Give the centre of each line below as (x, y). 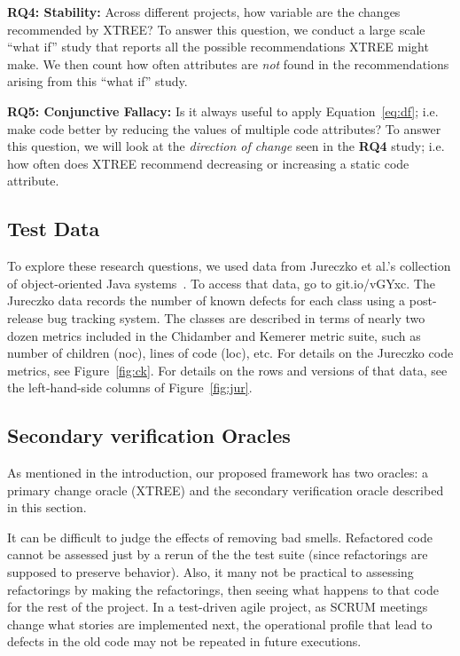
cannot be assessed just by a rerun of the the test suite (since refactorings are (218, 554)
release (25, 317)
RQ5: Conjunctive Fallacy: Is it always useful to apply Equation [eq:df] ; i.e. (223, 111)
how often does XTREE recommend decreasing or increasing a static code (208, 163)
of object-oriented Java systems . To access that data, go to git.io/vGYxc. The (221, 283)
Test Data (54, 229)
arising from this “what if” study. (97, 81)
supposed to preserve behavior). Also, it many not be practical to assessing (211, 572)
